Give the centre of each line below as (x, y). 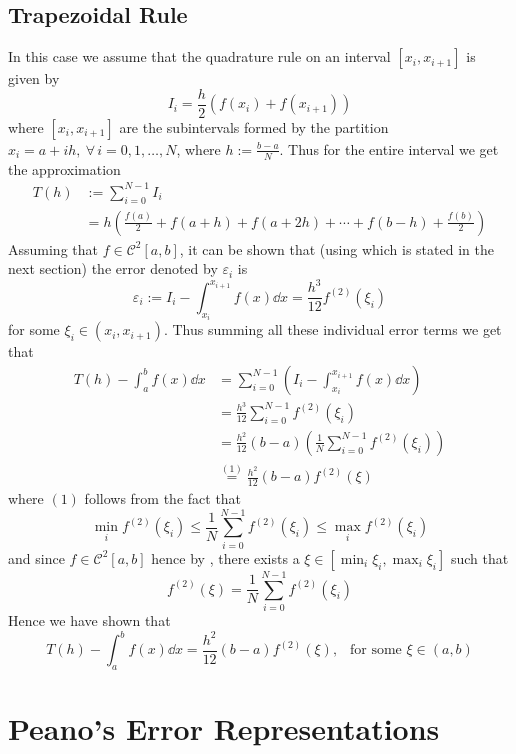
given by (34, 78)
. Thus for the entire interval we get (389, 148)
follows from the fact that (163, 498)
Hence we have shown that (89, 619)
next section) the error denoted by (113, 268)
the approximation (64, 168)
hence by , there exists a (225, 557)
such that (479, 557)
